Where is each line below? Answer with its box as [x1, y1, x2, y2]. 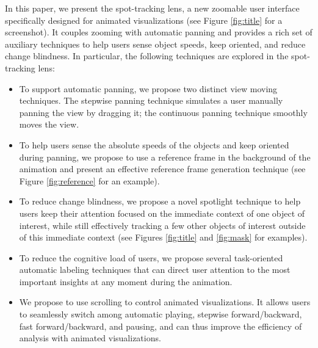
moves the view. [19, 118, 79, 131]
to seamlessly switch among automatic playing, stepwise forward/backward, [19, 308, 302, 321]
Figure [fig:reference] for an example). [19, 174, 160, 187]
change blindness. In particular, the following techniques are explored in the [5, 49, 289, 62]
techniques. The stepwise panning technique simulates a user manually [19, 94, 283, 107]
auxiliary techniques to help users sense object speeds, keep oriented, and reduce [5, 37, 306, 50]
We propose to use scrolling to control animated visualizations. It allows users [19, 295, 311, 308]
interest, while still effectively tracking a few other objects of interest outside [19, 219, 306, 231]
